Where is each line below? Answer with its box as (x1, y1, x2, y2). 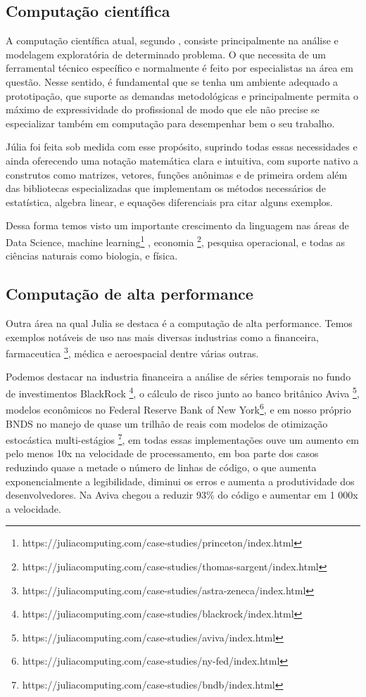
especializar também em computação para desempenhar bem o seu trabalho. (6, 115, 335, 130)
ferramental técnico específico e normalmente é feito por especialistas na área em (6, 60, 353, 75)
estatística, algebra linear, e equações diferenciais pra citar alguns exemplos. (6, 194, 333, 209)
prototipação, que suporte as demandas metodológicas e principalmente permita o (6, 88, 358, 103)
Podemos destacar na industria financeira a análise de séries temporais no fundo (6, 369, 351, 384)
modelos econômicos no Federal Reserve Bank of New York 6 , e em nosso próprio (6, 400, 351, 416)
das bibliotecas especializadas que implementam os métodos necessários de (6, 181, 326, 196)
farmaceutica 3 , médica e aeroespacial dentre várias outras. (6, 344, 259, 360)
